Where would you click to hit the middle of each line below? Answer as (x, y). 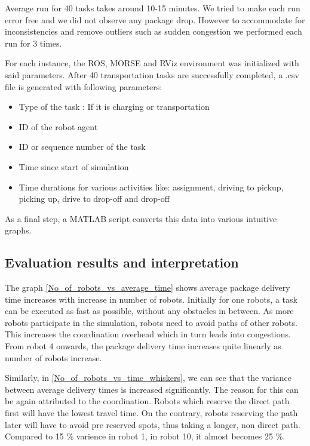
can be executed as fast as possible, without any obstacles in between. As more (149, 311)
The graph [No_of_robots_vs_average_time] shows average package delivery (148, 287)
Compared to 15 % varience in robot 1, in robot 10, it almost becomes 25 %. (145, 436)
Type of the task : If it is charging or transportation (114, 107)
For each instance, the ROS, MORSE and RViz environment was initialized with (152, 63)
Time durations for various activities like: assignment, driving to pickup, (151, 187)
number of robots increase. (53, 357)
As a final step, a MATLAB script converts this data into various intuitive (141, 218)
